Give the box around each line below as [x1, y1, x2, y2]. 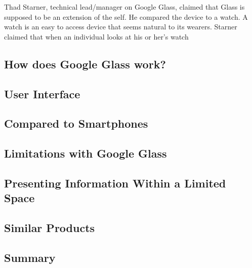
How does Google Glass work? [4, 56, 166, 71]
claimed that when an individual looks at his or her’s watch [4, 31, 189, 42]
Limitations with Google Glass [4, 145, 167, 161]
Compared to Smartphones [4, 116, 148, 131]
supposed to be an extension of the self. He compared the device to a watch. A [4, 11, 248, 22]
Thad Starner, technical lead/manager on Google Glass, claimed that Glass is [4, 2, 245, 12]
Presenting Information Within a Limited [4, 175, 226, 190]
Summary [4, 249, 56, 265]
